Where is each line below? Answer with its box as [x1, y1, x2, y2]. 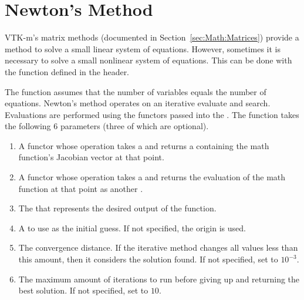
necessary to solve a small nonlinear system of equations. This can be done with [5, 54, 292, 66]
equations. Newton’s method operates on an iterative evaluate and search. [5, 97, 271, 109]
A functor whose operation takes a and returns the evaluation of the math [18, 171, 286, 183]
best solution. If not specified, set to [18, 284, 148, 296]
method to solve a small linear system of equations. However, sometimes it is [5, 42, 281, 55]
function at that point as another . [18, 182, 143, 194]
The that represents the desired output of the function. [18, 202, 217, 214]
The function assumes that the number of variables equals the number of [5, 85, 266, 97]
